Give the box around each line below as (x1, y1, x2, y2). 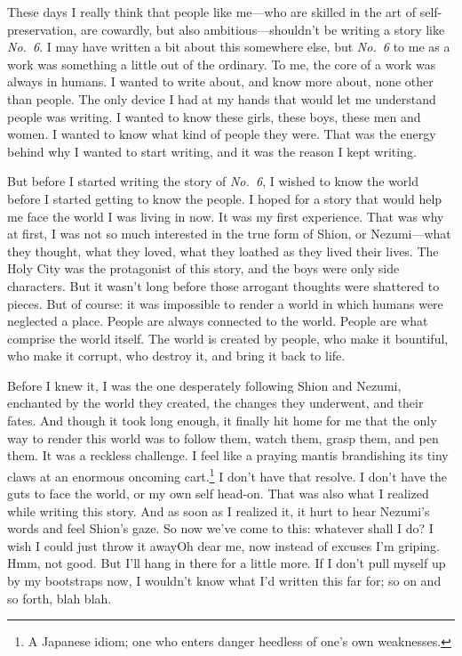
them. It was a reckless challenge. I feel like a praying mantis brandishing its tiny (7, 446, 449, 465)
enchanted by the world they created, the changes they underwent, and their (7, 393, 424, 412)
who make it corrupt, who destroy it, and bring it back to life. (7, 346, 346, 365)
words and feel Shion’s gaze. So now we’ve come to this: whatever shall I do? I (7, 519, 434, 538)
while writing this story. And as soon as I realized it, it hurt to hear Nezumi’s (7, 501, 430, 520)
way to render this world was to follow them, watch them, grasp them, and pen (7, 428, 439, 447)
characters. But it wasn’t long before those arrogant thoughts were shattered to (7, 276, 440, 295)
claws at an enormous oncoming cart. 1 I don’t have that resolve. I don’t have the (7, 464, 447, 485)
